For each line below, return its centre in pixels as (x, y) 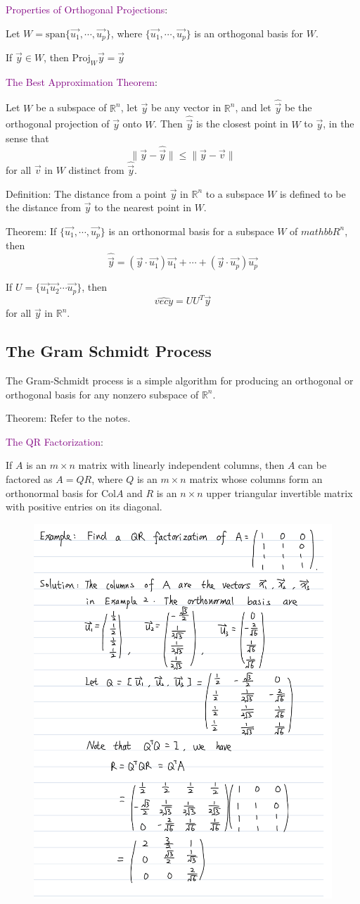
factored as (29, 478)
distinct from (96, 169)
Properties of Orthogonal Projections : (87, 9)
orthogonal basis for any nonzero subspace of (102, 394)
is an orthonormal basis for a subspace (191, 231)
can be (313, 465)
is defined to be (313, 193)
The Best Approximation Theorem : (82, 81)
